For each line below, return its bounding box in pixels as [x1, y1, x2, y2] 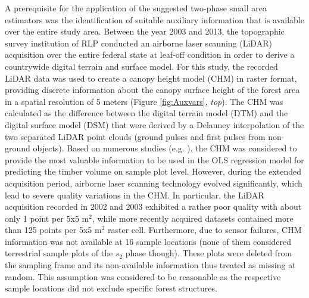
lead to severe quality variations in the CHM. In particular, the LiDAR [5, 188, 264, 201]
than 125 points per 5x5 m [5, 223, 102, 236]
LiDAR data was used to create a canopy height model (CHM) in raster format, [5, 72, 297, 84]
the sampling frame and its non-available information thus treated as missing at [5, 259, 296, 271]
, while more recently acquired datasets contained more [92, 212, 294, 224]
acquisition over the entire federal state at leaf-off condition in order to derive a [5, 48, 295, 61]
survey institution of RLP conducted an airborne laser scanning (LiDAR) [5, 36, 272, 49]
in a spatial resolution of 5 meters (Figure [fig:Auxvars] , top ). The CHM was [5, 95, 283, 107]
